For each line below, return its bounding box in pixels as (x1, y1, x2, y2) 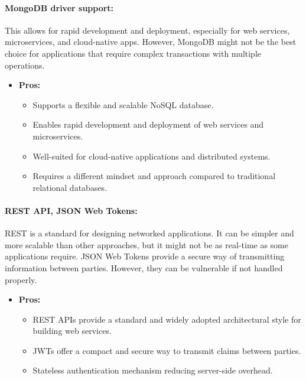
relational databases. (32, 181, 108, 193)
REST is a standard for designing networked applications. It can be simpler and (5, 227, 294, 239)
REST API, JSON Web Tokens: (5, 204, 138, 216)
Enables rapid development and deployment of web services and (32, 118, 264, 131)
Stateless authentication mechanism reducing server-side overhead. (32, 364, 273, 376)
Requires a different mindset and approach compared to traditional (32, 170, 276, 182)
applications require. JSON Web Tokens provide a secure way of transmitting (5, 250, 285, 262)
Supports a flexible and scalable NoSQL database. (32, 98, 214, 111)
